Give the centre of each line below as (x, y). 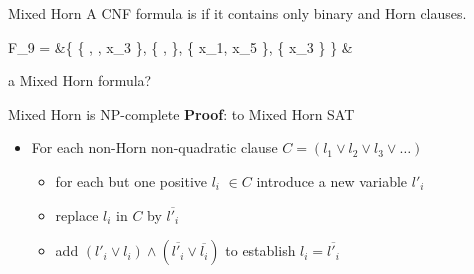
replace (77, 214)
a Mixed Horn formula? (80, 80)
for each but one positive (131, 180)
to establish (260, 250)
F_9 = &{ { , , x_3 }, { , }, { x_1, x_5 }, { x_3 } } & (180, 46)
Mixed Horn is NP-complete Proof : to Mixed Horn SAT (181, 113)
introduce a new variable (332, 180)
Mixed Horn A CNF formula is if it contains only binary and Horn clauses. (237, 13)
